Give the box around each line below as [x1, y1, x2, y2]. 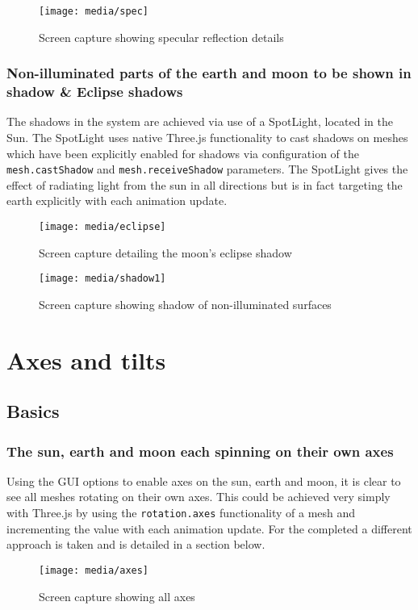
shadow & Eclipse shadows [6, 81, 183, 102]
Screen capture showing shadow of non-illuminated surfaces [39, 295, 332, 312]
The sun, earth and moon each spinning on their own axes [6, 441, 394, 461]
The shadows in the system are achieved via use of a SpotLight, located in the [6, 113, 393, 130]
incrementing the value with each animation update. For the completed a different [6, 520, 412, 537]
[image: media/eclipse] [39, 221, 166, 233]
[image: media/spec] [39, 6, 149, 17]
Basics [6, 399, 60, 424]
